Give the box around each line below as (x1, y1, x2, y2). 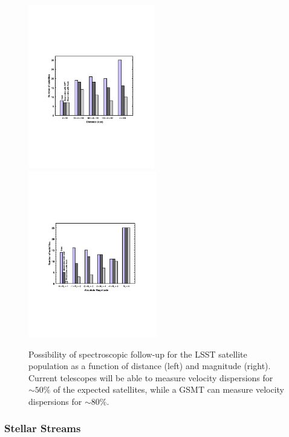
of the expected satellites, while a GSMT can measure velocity (53, 383, 284, 396)
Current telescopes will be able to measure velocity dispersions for (28, 371, 273, 384)
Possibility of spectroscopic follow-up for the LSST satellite (28, 347, 247, 360)
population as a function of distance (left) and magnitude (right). (28, 359, 271, 372)
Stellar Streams (4, 421, 81, 436)
